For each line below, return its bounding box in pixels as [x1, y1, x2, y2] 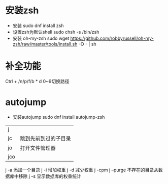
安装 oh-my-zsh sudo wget [12, 35, 70, 41]
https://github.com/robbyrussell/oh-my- [70, 35, 154, 41]
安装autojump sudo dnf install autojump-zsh [12, 114, 105, 120]
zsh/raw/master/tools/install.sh [12, 41, 78, 47]
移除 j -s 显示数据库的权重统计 [18, 173, 82, 179]
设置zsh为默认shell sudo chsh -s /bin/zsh [12, 29, 99, 35]
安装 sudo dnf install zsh [12, 22, 64, 29]
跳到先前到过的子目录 [20, 135, 71, 142]
